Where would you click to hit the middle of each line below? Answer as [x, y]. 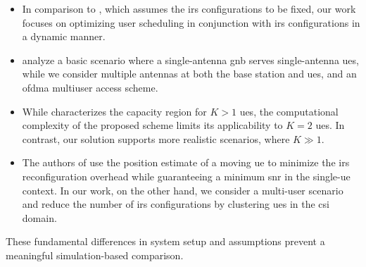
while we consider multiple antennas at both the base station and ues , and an [189, 74]
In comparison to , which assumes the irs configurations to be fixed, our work [189, 8]
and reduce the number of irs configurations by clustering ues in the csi [176, 204]
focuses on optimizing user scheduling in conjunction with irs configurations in [191, 22]
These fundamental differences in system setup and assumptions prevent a [165, 241]
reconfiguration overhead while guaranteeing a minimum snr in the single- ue [186, 176]
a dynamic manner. [64, 36]
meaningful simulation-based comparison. [95, 255]
